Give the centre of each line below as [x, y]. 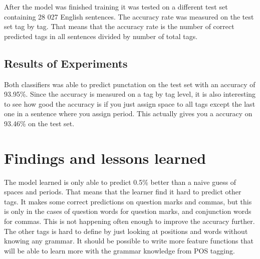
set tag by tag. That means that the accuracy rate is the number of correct [119, 26]
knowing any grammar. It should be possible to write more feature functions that [129, 241]
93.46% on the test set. [39, 123]
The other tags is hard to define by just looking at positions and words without [126, 231]
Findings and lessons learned [105, 158]
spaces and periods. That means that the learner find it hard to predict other [123, 192]
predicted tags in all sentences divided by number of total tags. [101, 36]
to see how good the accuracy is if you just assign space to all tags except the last [130, 103]
